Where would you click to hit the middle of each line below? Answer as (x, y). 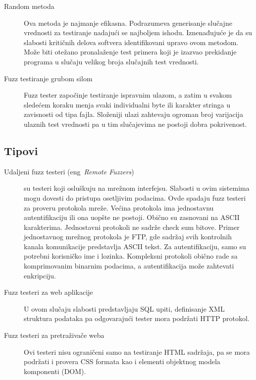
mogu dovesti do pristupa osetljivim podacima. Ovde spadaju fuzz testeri (135, 197)
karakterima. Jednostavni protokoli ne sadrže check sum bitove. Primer (132, 227)
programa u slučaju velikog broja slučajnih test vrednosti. (111, 61)
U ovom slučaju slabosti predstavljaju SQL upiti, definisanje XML (124, 308)
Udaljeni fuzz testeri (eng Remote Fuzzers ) (69, 171)
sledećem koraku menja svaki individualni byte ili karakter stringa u (127, 104)
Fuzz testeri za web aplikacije (49, 292)
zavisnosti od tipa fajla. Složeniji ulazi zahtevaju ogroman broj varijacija (133, 114)
